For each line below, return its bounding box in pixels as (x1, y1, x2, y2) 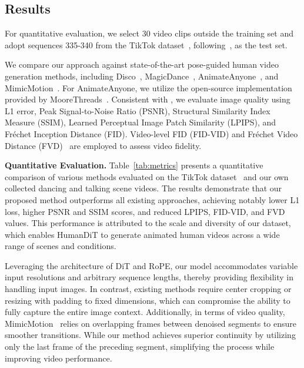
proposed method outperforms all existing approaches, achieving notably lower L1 (5, 193, 300, 205)
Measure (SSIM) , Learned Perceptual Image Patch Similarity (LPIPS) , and (5, 116, 276, 128)
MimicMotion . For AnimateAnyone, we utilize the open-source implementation (5, 81, 292, 94)
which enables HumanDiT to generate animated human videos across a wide (5, 228, 280, 240)
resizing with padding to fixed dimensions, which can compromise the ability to (5, 294, 290, 306)
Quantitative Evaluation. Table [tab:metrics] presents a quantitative (5, 159, 263, 171)
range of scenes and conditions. (5, 240, 116, 252)
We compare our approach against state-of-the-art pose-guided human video (5, 58, 279, 71)
